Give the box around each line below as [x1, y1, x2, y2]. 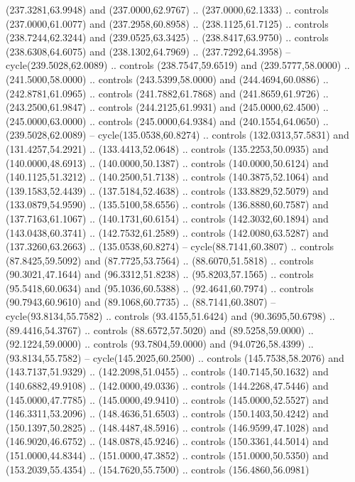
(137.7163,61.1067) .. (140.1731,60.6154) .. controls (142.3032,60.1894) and [6, 210, 329, 225]
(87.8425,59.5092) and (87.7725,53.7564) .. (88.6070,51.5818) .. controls [6, 252, 314, 267]
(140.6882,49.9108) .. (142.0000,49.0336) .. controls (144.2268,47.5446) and [6, 378, 329, 393]
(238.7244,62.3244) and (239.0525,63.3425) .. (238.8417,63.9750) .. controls [6, 30, 329, 45]
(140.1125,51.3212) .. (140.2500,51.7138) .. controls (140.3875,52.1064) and [6, 169, 329, 184]
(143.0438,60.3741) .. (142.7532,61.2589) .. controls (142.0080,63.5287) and [6, 225, 329, 240]
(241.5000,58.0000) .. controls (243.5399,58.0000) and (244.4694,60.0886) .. [6, 71, 329, 86]
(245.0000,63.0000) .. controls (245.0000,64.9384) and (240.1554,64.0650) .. [6, 113, 329, 128]
